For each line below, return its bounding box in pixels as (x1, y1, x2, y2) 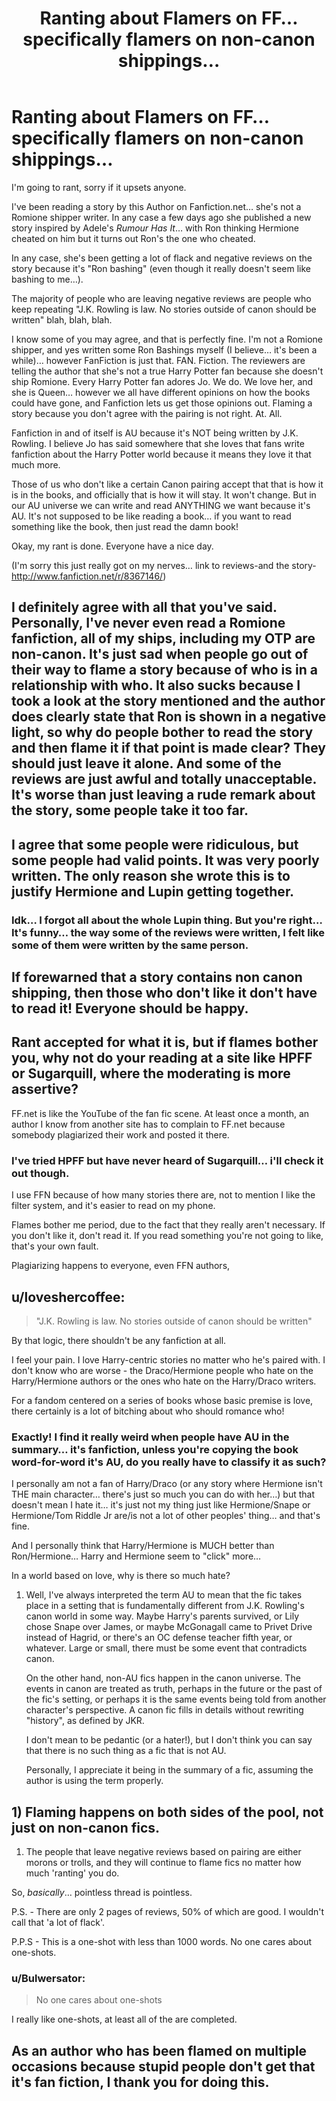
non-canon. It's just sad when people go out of (11, 646, 309, 663)
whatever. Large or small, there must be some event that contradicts (25, 1642, 308, 1654)
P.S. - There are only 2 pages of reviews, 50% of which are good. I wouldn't (11, 1906, 325, 1918)
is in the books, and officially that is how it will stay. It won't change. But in (11, 488, 317, 501)
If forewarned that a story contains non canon (11, 969, 303, 986)
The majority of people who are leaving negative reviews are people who (11, 292, 312, 304)
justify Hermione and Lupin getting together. (11, 883, 295, 900)
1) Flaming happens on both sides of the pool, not (11, 1803, 324, 1821)
